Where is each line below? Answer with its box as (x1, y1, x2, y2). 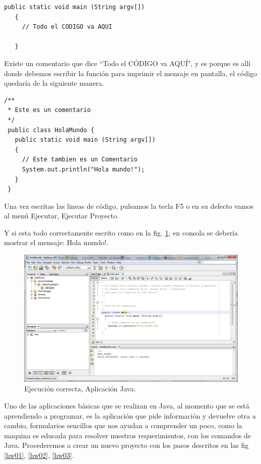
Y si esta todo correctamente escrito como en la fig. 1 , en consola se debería (4, 227, 238, 238)
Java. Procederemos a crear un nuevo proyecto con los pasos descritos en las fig (4, 440, 249, 450)
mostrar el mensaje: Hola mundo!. (4, 237, 109, 248)
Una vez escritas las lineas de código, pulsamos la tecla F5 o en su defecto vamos (4, 200, 254, 211)
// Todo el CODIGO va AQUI (22, 23, 112, 31)
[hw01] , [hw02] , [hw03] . (4, 449, 74, 460)
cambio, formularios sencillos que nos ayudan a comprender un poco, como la (4, 420, 242, 431)
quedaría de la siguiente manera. (4, 78, 104, 88)
